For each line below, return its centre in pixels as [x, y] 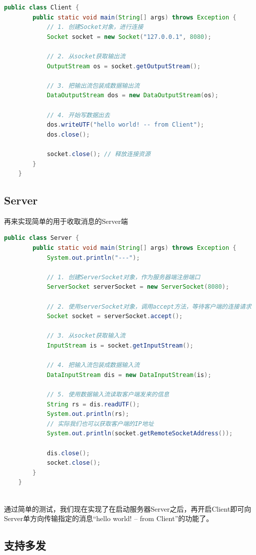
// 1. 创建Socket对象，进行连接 [95, 27]
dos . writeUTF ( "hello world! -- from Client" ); [125, 125]
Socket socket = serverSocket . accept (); [115, 316]
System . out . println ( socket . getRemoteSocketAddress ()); [140, 434]
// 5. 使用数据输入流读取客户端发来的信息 [108, 394]
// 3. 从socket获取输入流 [86, 336]
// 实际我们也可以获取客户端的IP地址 [100, 424]
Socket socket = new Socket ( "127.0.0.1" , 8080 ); [129, 37]
